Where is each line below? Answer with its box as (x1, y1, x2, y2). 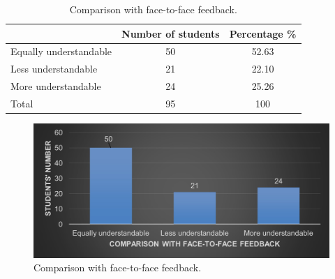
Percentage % (229, 26, 297, 40)
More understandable (10, 79, 101, 93)
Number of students (121, 26, 220, 40)
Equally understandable (10, 44, 112, 59)
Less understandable (10, 61, 98, 76)
